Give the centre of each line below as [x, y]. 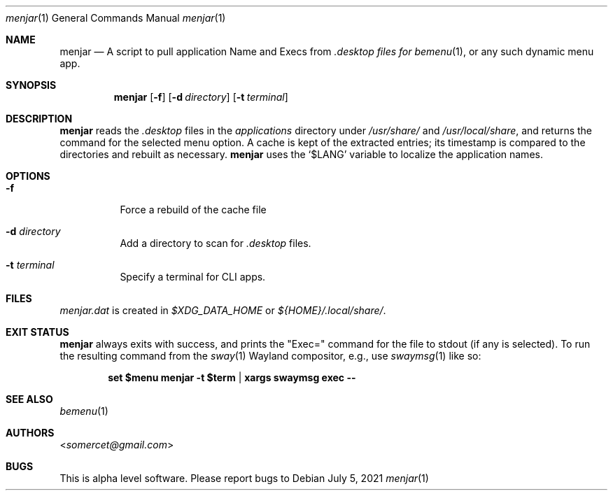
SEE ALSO [29, 399]
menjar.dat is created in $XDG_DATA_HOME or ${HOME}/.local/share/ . [223, 310]
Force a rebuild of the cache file [193, 210]
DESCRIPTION [39, 119]
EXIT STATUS [37, 332]
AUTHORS [30, 433]
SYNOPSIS [31, 85]
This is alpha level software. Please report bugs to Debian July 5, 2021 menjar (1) [244, 478]
